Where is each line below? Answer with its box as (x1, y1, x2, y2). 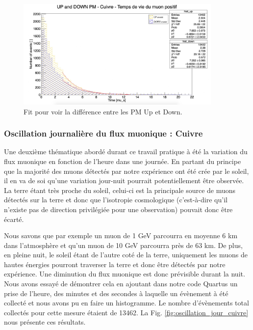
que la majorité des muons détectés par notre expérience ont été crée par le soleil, (4, 165, 249, 176)
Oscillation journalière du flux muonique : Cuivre (4, 127, 203, 139)
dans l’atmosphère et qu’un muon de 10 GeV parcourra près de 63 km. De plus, (4, 240, 243, 250)
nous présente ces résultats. (4, 317, 86, 327)
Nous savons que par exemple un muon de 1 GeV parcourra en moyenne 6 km (4, 230, 238, 241)
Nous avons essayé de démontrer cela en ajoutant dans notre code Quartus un (4, 278, 238, 289)
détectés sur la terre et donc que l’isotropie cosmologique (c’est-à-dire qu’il (4, 194, 228, 205)
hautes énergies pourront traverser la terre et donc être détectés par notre (4, 259, 226, 269)
